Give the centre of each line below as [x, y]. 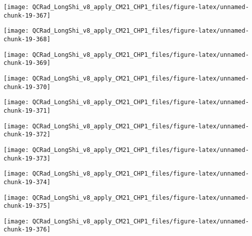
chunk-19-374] [27, 182]
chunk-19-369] [27, 63]
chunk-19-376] [27, 230]
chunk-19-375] [27, 206]
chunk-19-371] [27, 110]
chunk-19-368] [27, 39]
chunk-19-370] [27, 87]
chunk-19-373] [27, 158]
